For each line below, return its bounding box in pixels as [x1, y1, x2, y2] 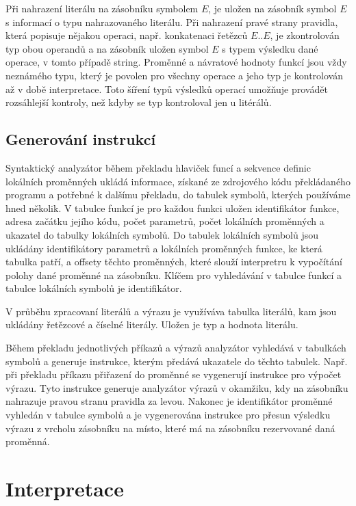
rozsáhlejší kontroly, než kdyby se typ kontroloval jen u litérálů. [5, 95, 272, 109]
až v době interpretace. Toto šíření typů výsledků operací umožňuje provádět [5, 81, 328, 96]
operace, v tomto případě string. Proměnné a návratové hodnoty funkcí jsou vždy [5, 55, 347, 69]
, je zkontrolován [270, 28, 340, 42]
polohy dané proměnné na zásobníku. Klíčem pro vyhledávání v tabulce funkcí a [5, 267, 342, 282]
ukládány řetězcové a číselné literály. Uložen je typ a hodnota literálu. [5, 317, 298, 332]
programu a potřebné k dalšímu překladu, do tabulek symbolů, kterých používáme [5, 187, 351, 202]
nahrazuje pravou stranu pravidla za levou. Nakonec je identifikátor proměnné [5, 394, 333, 408]
